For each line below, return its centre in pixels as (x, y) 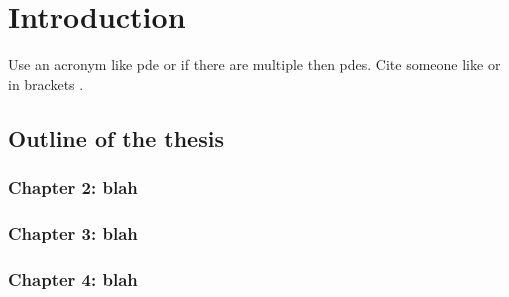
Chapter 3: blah (73, 232)
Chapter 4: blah (73, 278)
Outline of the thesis (116, 137)
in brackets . (46, 83)
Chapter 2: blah (73, 187)
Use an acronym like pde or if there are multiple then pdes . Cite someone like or (254, 64)
